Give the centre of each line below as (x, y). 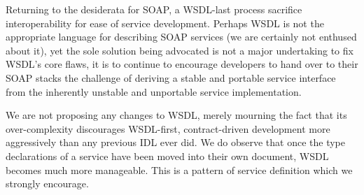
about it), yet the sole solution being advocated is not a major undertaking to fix (180, 50)
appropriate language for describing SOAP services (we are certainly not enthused (181, 37)
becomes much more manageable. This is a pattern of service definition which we (179, 169)
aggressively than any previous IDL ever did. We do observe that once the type (176, 142)
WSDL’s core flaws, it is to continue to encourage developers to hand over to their (182, 64)
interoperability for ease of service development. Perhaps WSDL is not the (165, 23)
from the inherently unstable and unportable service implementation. (154, 91)
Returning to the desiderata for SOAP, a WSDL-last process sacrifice (154, 9)
